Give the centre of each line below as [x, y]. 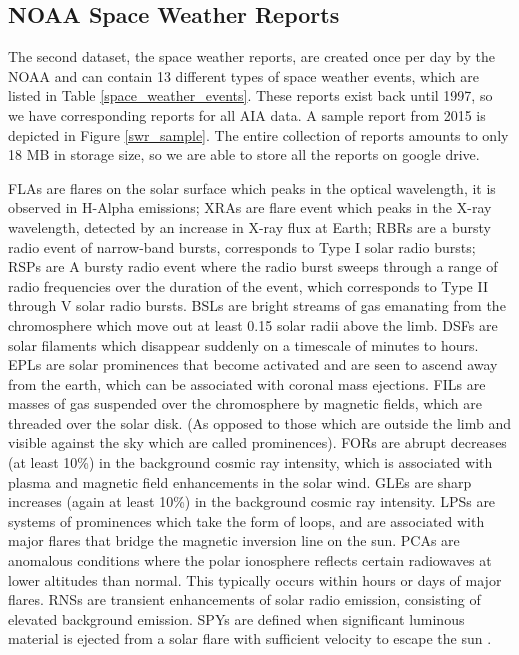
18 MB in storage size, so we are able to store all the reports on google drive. [244, 154]
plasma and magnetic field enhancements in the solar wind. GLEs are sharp [240, 481]
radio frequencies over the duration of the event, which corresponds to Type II [248, 285]
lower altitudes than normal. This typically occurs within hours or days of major [255, 579]
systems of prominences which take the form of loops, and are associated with [246, 520]
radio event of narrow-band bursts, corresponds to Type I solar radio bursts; [242, 246]
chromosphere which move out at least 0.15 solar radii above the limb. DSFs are [253, 324]
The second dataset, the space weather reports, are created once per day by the [251, 56]
